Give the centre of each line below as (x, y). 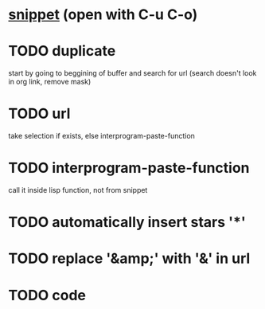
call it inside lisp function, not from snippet (78, 190)
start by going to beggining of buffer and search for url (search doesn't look (132, 73)
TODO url (39, 114)
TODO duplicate (62, 51)
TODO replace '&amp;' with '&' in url (129, 258)
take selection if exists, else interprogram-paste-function (101, 136)
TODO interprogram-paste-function (129, 168)
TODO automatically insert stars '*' (127, 223)
